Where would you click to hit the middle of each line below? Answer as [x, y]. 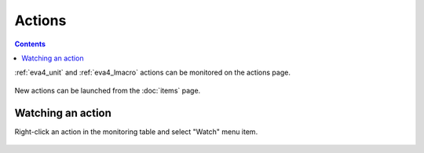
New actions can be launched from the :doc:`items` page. [108, 90]
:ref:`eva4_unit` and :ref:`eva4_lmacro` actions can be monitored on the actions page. [152, 73]
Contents [30, 44]
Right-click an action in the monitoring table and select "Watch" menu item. [136, 131]
